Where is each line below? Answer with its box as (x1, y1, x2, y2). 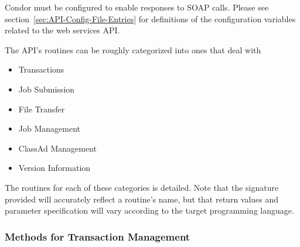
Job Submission (18, 83, 75, 95)
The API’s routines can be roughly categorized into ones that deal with (5, 43, 261, 56)
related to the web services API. (5, 24, 120, 36)
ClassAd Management (18, 142, 97, 154)
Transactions (18, 63, 64, 76)
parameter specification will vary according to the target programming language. (5, 204, 294, 217)
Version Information (18, 162, 91, 174)
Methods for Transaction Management (5, 229, 190, 243)
